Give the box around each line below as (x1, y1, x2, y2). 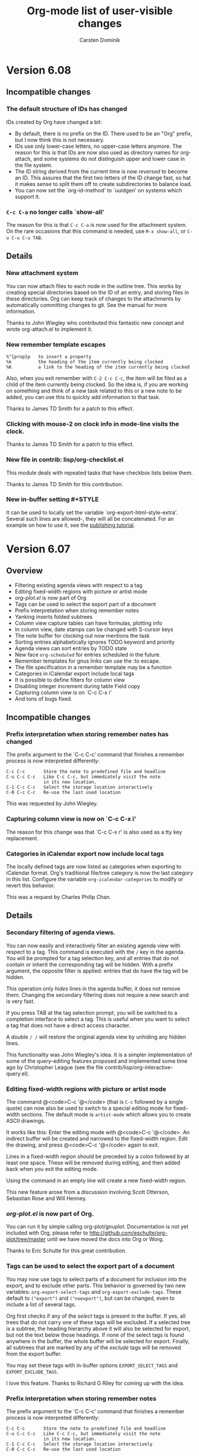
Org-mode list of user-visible (26, 4, 173, 18)
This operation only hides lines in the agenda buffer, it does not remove (6, 985, 181, 992)
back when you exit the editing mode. (6, 1166, 99, 1173)
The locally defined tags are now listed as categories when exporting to (6, 863, 182, 871)
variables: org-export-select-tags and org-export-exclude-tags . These (6, 1288, 182, 1295)
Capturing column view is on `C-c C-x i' (14, 689, 112, 696)
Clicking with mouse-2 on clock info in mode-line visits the (6, 420, 179, 428)
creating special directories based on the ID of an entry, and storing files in (6, 289, 189, 296)
